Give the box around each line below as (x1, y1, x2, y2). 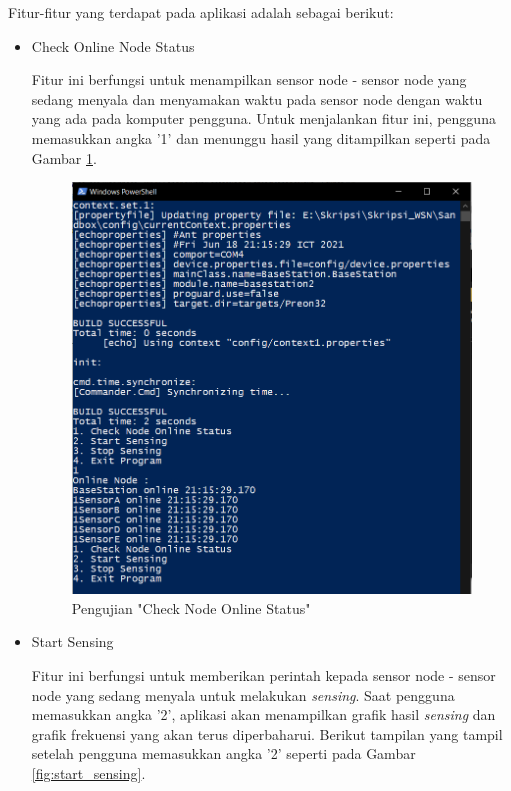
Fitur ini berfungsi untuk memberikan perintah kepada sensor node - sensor (31, 664, 496, 685)
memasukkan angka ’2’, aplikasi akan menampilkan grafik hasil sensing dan (31, 704, 496, 725)
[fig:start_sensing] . (31, 762, 146, 783)
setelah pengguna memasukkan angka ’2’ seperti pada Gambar (31, 743, 416, 764)
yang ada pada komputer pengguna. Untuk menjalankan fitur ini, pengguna (31, 108, 496, 129)
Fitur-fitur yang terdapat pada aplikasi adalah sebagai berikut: (8, 2, 394, 22)
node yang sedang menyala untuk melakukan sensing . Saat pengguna (31, 684, 455, 705)
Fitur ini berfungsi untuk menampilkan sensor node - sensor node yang (31, 69, 467, 90)
